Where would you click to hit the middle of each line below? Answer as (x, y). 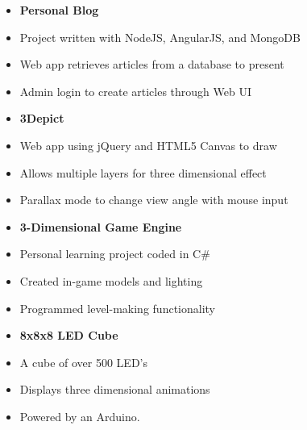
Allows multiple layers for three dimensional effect (143, 172)
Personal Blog (59, 10)
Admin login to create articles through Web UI (135, 91)
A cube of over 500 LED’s (83, 362)
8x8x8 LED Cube (69, 335)
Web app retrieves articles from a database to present (152, 64)
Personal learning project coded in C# (115, 254)
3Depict (42, 118)
